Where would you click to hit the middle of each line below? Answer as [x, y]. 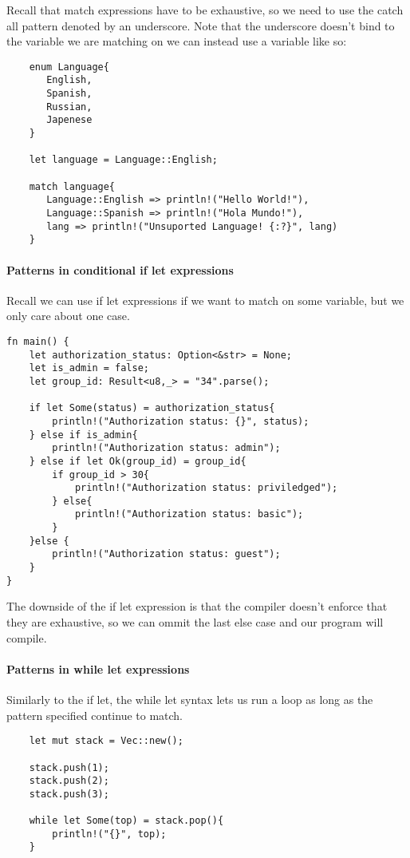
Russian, [69, 107]
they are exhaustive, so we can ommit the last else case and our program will [195, 622]
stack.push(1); [69, 767]
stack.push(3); [69, 794]
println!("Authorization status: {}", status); [181, 421]
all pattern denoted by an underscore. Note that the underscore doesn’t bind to [201, 25]
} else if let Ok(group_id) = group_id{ [138, 461]
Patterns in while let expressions [98, 668]
